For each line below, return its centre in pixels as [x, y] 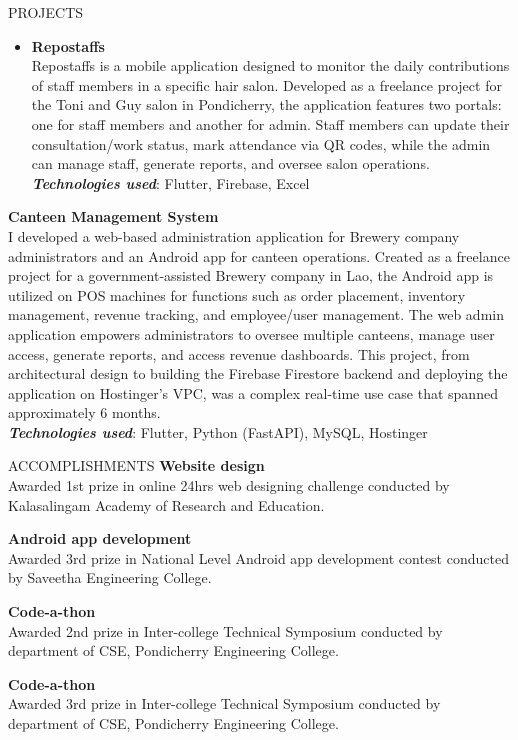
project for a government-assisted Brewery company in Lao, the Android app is [251, 275]
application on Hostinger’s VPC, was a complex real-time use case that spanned [253, 392]
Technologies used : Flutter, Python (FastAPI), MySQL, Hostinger [218, 431]
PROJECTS [46, 12]
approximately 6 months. [84, 412]
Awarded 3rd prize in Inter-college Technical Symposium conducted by [224, 703]
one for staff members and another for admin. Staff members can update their [270, 123]
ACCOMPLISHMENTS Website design [136, 465]
